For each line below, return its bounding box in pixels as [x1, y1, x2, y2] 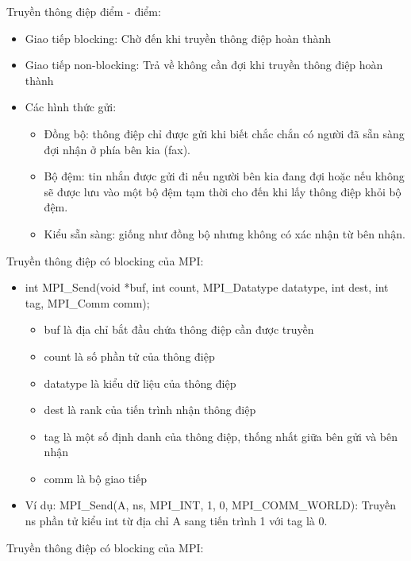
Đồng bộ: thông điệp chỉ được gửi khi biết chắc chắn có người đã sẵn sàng [44, 125, 405, 141]
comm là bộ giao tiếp [44, 470, 148, 486]
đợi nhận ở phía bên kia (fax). [44, 141, 190, 157]
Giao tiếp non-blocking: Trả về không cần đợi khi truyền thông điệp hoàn [25, 56, 383, 73]
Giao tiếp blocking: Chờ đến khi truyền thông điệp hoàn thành [25, 29, 332, 46]
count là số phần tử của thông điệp [44, 347, 215, 364]
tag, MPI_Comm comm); [25, 294, 150, 311]
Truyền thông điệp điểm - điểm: [6, 3, 161, 19]
